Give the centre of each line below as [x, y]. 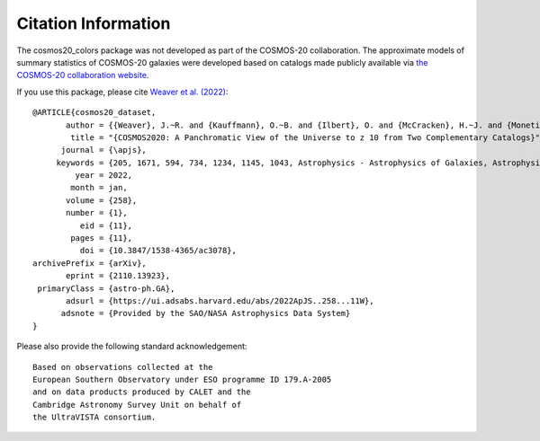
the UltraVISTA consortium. [94, 417]
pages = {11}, [102, 238]
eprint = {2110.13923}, [118, 276]
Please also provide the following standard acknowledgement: [132, 347]
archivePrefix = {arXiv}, [90, 263]
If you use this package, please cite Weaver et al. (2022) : [122, 92]
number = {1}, [97, 213]
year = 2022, [104, 176]
